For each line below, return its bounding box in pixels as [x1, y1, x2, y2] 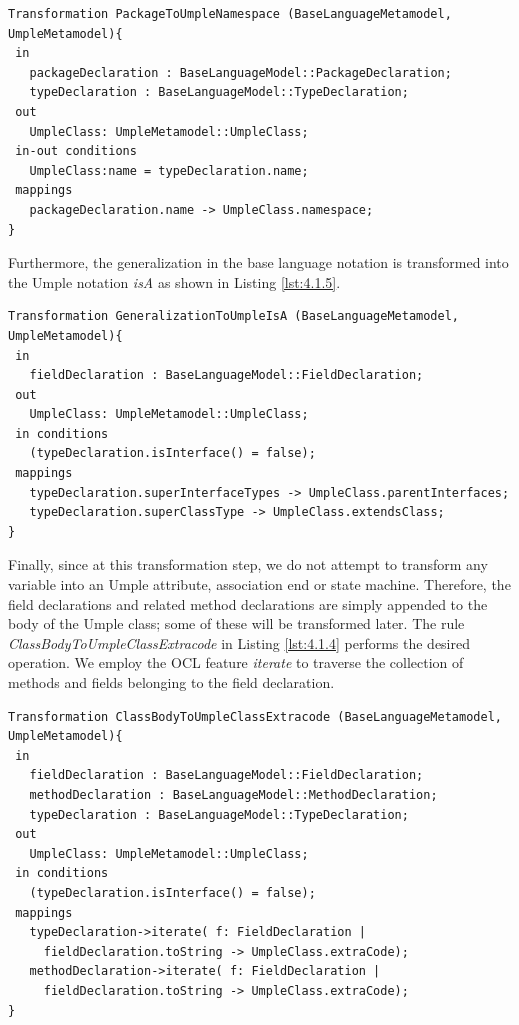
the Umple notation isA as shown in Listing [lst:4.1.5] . [8, 271, 341, 292]
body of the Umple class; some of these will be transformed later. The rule [8, 613, 465, 634]
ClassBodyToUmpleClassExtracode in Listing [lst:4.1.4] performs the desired [8, 632, 471, 653]
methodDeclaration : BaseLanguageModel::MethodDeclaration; [29, 787, 438, 802]
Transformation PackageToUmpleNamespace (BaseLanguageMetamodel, [8, 7, 452, 21]
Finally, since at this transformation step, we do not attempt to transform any [8, 554, 488, 575]
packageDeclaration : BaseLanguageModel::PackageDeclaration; [29, 65, 452, 80]
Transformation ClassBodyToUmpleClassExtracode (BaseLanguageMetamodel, [8, 709, 502, 724]
